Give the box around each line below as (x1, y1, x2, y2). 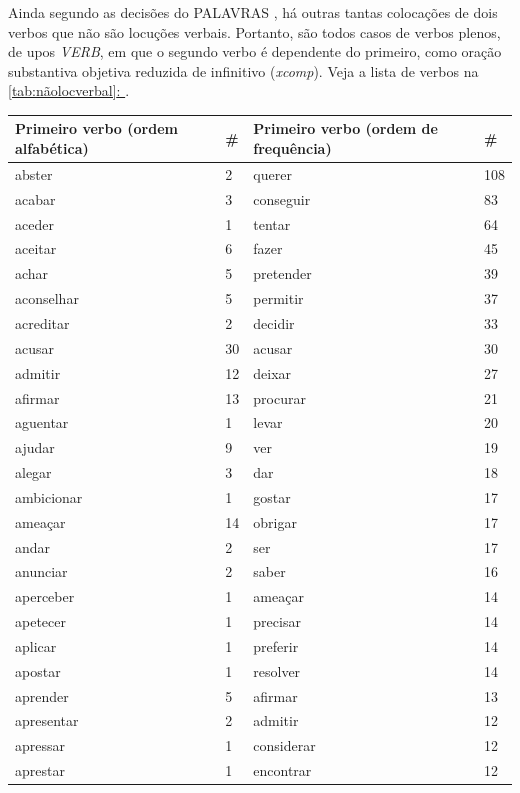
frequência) (253, 138, 332, 159)
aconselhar (15, 288, 79, 309)
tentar (253, 213, 291, 234)
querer (253, 163, 292, 184)
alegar (15, 462, 52, 483)
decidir (253, 312, 295, 333)
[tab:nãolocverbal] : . (8, 80, 130, 101)
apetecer (15, 611, 66, 632)
